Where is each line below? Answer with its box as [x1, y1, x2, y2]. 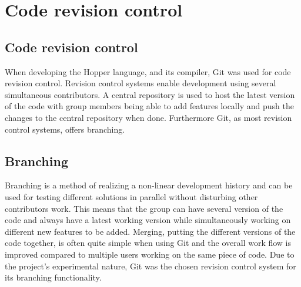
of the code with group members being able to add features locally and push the [5, 100, 294, 112]
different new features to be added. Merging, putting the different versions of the [5, 225, 296, 237]
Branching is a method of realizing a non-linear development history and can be [5, 179, 293, 191]
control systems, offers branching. [5, 123, 125, 135]
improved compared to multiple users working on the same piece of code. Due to [5, 248, 295, 260]
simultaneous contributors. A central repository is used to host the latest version [5, 88, 295, 100]
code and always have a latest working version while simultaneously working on [5, 214, 291, 226]
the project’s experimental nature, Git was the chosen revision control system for [5, 259, 296, 272]
